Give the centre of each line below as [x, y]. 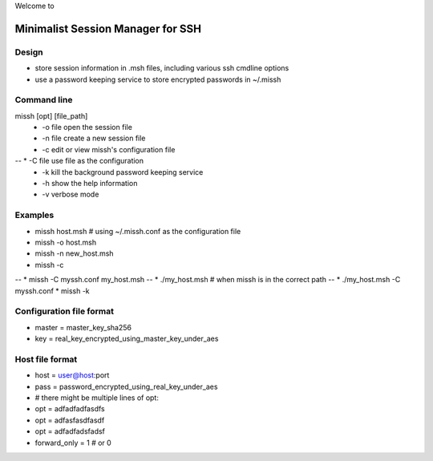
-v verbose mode [71, 194]
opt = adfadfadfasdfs [70, 409]
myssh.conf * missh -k [52, 291]
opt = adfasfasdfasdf [70, 420]
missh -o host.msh [66, 242]
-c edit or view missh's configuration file [109, 149]
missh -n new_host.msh [74, 253]
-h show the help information [90, 184]
